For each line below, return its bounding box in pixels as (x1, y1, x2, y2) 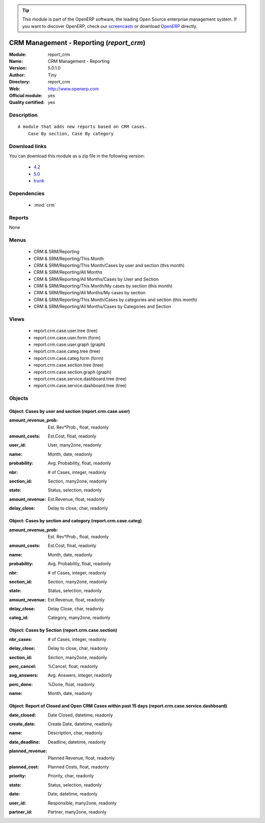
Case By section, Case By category (27, 130, 114, 136)
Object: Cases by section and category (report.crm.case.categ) (9, 518, 142, 524)
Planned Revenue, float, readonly (48, 755, 115, 761)
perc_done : (9, 681, 33, 687)
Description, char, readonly (48, 730, 103, 736)
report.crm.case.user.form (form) (33, 334, 101, 340)
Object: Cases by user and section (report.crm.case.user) (9, 408, 130, 414)
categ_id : (9, 615, 29, 620)
